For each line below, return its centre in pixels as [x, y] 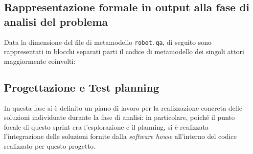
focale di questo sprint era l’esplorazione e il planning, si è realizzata [106, 126]
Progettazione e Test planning [82, 87]
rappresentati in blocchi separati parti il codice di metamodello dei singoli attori [124, 51]
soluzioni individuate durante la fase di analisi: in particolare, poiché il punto [119, 117]
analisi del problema [56, 21]
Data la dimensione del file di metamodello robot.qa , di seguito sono [108, 42]
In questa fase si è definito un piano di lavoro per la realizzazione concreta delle [123, 107]
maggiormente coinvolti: [40, 61]
